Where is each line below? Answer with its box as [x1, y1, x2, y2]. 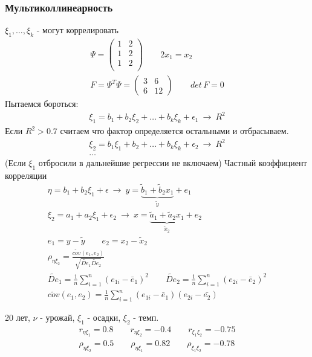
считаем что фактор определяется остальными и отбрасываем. [60, 124, 289, 137]
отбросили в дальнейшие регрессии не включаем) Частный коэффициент [38, 156, 307, 169]
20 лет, [5, 311, 30, 324]
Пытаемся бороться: [5, 97, 79, 110]
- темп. [133, 311, 159, 324]
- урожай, [40, 311, 75, 324]
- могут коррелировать [36, 24, 119, 36]
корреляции [5, 169, 47, 181]
